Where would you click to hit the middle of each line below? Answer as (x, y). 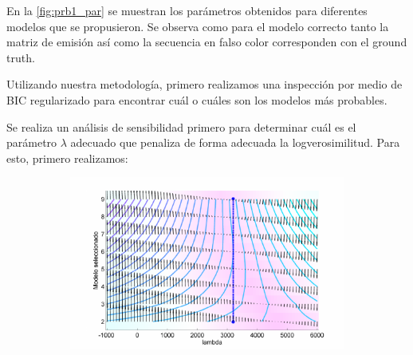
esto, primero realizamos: (67, 158)
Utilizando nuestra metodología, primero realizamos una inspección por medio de (205, 84)
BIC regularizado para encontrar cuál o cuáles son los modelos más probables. (197, 99)
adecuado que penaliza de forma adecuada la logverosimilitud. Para (235, 142)
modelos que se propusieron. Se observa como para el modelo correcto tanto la (198, 26)
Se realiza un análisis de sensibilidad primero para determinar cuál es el (181, 126)
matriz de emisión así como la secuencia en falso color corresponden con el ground (207, 42)
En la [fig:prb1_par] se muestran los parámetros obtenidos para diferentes (187, 10)
